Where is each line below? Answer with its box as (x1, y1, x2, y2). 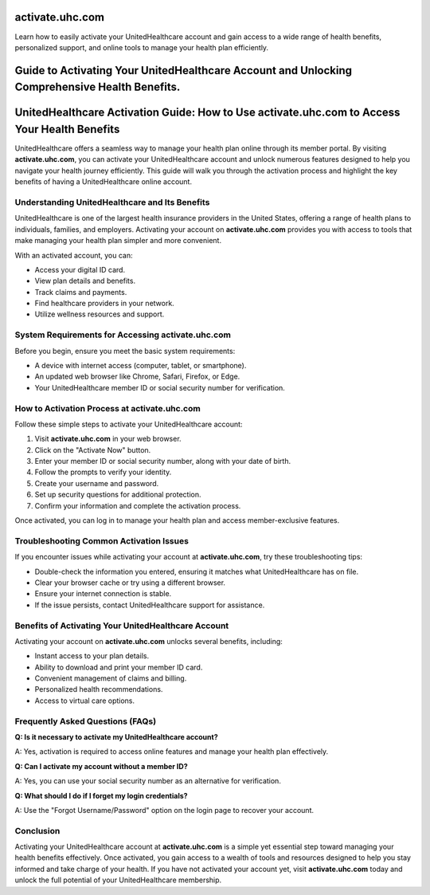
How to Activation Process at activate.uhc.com (14, 402, 201, 414)
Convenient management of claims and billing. (34, 673, 187, 683)
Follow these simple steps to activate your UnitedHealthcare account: (14, 419, 243, 429)
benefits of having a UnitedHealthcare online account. (14, 177, 193, 186)
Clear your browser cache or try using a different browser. (34, 578, 226, 587)
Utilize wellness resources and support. (34, 309, 165, 319)
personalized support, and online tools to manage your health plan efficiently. (14, 42, 269, 52)
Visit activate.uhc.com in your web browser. (34, 434, 182, 444)
